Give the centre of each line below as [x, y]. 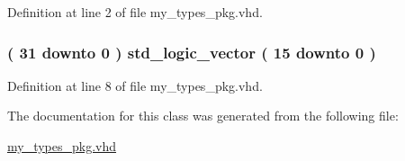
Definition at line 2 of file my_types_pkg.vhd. [135, 12]
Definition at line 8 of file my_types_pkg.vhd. [135, 85]
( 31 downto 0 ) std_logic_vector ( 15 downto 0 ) [192, 52]
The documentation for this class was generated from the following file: [203, 116]
